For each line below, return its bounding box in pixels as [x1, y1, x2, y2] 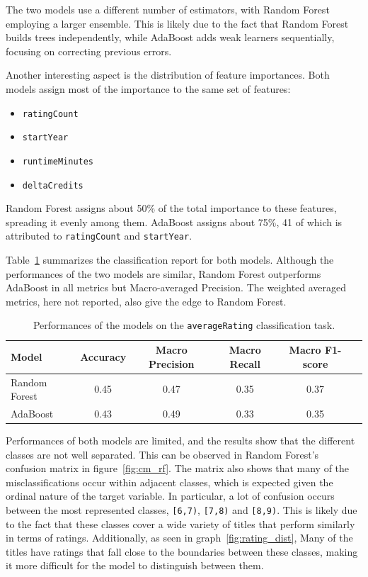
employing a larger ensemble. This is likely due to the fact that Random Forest [6, 16, 349, 30]
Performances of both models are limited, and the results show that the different [6, 433, 355, 448]
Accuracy [80, 349, 127, 364]
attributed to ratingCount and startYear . [6, 228, 192, 243]
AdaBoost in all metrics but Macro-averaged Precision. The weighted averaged [6, 280, 347, 295]
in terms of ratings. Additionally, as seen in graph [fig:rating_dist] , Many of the [6, 530, 353, 545]
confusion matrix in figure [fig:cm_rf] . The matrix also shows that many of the [6, 461, 350, 476]
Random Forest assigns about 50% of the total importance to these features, [6, 201, 337, 215]
